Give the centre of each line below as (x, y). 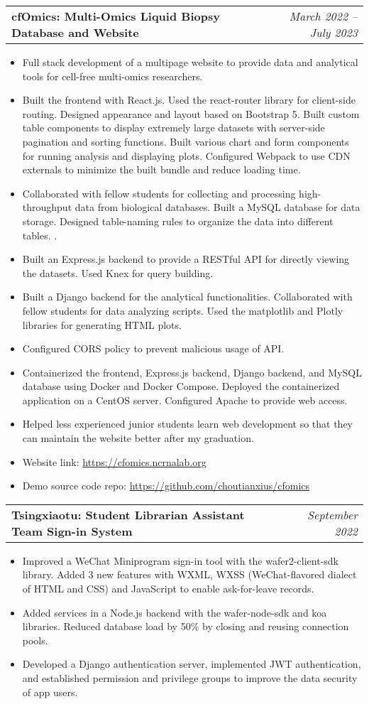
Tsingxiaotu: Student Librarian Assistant (128, 514)
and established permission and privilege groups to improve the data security (190, 678)
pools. (35, 640)
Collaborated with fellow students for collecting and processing (159, 193)
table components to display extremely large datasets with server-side (174, 128)
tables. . (40, 235)
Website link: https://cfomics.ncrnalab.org (114, 461)
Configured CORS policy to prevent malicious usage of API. (153, 348)
